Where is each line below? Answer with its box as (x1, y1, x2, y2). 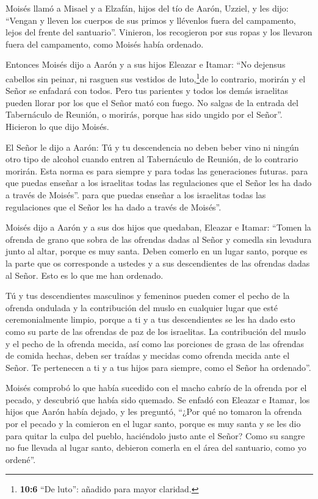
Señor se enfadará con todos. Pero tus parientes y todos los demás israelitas (5, 84, 289, 97)
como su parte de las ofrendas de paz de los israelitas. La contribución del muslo (5, 325, 306, 337)
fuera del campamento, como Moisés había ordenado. (5, 37, 204, 50)
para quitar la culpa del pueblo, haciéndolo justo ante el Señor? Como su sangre (5, 429, 305, 442)
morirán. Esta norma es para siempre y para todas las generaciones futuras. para (5, 164, 308, 177)
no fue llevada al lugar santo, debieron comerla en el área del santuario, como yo (5, 441, 306, 454)
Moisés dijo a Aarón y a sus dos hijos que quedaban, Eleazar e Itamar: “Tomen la (5, 221, 311, 234)
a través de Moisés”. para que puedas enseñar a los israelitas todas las (5, 188, 266, 201)
